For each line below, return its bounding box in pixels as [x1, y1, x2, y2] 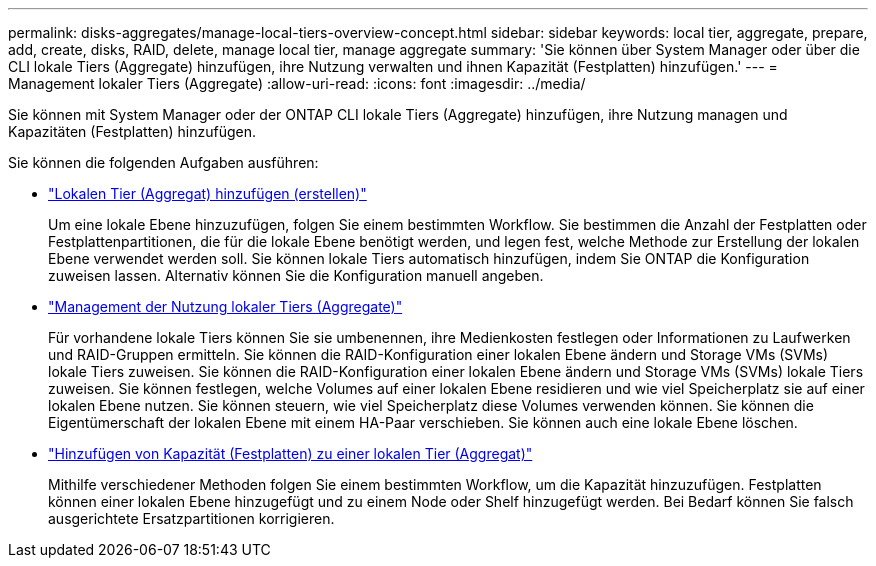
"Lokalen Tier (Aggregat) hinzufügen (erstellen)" [48, 185, 367, 202]
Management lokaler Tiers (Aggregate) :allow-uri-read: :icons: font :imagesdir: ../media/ [8, 75, 586, 92]
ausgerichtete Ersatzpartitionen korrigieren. [48, 510, 335, 527]
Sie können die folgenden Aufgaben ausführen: [8, 154, 319, 171]
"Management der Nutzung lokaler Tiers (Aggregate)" [48, 298, 403, 315]
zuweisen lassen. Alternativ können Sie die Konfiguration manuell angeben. [48, 267, 544, 284]
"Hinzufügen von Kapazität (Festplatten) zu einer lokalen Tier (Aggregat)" [48, 445, 533, 462]
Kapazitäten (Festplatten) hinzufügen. [8, 123, 257, 140]
